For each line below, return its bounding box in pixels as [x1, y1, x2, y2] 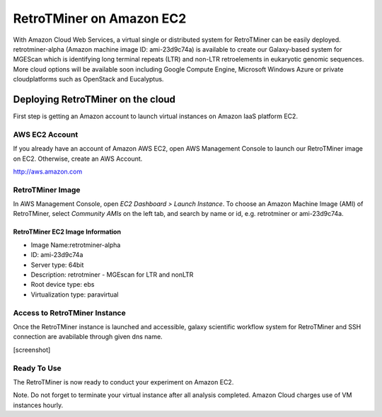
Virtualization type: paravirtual [30, 290, 119, 299]
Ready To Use [13, 363, 62, 373]
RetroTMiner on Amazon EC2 [13, 11, 187, 26]
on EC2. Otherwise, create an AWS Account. [13, 154, 143, 163]
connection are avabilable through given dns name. [13, 333, 163, 341]
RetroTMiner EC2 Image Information [13, 227, 122, 236]
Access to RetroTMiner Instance [13, 308, 127, 318]
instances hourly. [13, 401, 64, 409]
